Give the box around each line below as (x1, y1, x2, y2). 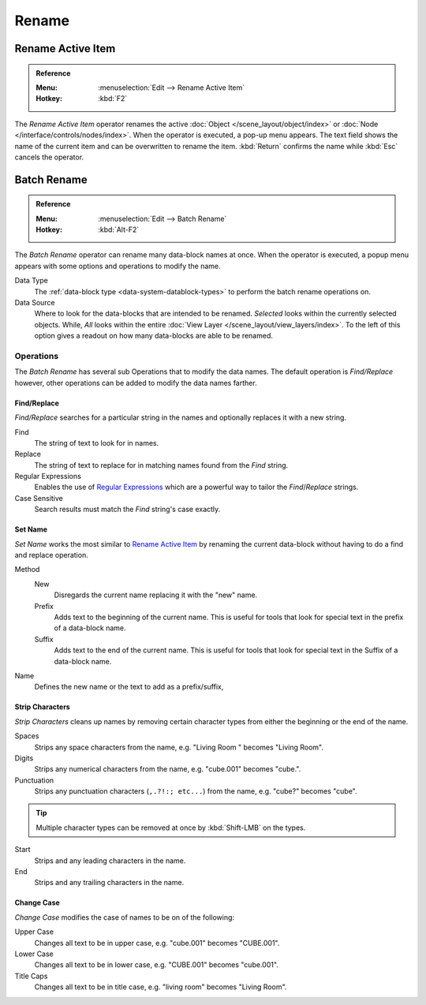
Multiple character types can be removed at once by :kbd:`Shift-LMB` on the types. (35, 823, 306, 832)
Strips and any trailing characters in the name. (34, 878, 185, 887)
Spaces (14, 731, 39, 741)
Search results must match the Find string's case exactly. (34, 505, 221, 514)
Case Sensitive (14, 493, 63, 502)
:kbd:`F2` (98, 94, 128, 103)
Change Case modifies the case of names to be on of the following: (14, 912, 235, 922)
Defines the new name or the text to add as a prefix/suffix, (34, 682, 224, 692)
